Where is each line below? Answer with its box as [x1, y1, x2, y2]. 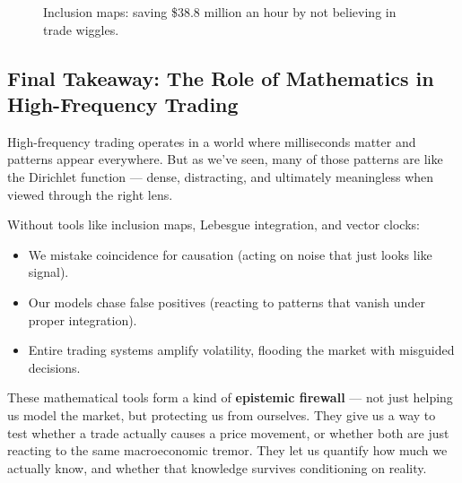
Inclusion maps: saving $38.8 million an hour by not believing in [43, 3, 397, 21]
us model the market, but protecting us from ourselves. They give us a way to [7, 405, 436, 424]
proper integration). [28, 310, 137, 329]
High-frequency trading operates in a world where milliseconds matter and [7, 132, 416, 151]
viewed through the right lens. [7, 185, 173, 203]
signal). [28, 263, 69, 281]
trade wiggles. [43, 20, 119, 39]
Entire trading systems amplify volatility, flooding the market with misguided [28, 341, 455, 359]
